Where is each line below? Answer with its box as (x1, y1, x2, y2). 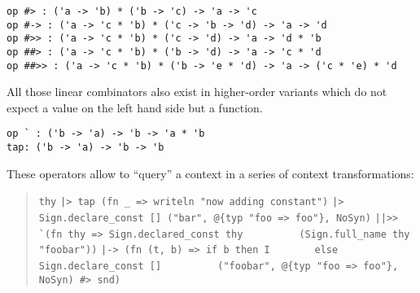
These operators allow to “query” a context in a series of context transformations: (7, 164, 414, 181)
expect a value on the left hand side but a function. (7, 98, 263, 116)
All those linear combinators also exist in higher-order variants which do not (7, 83, 387, 100)
